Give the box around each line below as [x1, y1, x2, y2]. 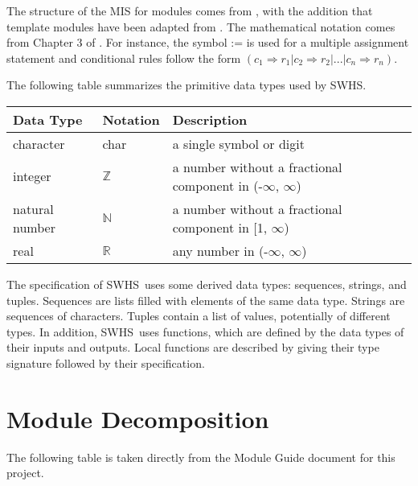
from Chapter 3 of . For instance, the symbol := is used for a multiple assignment [6, 34, 409, 51]
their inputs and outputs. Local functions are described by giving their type [6, 339, 379, 356]
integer [13, 167, 51, 186]
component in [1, [172, 217, 268, 237]
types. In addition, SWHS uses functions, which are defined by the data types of [6, 323, 404, 340]
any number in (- [172, 241, 268, 260]
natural [13, 199, 54, 218]
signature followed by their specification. [6, 354, 205, 371]
